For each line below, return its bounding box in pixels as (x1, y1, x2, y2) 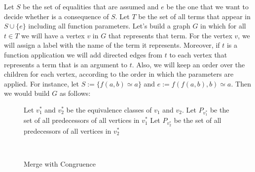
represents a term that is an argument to (4, 59, 128, 69)
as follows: (59, 88, 91, 98)
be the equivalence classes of (66, 104, 152, 115)
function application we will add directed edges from (4, 49, 163, 59)
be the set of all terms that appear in (138, 11, 251, 21)
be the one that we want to (166, 1, 249, 11)
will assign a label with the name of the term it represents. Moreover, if (4, 40, 220, 50)
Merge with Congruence (24, 158, 96, 169)
